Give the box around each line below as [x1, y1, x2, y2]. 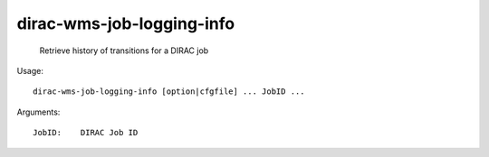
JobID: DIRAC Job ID [33, 127, 139, 138]
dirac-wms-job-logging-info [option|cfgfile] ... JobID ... [33, 87, 305, 97]
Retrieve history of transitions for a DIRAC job [39, 45, 209, 56]
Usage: [16, 65, 44, 76]
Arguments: [16, 106, 61, 117]
